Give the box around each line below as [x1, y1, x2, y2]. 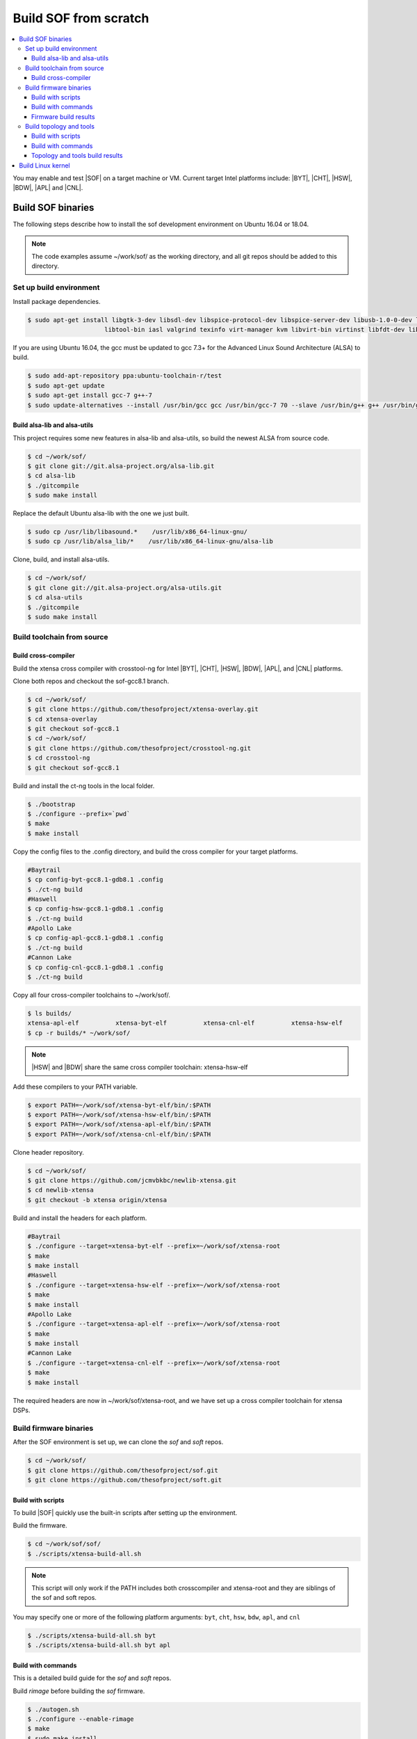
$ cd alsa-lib [27, 472, 76, 480]
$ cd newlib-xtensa [27, 1186, 94, 1194]
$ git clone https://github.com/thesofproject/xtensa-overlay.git [27, 705, 259, 713]
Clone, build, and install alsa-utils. [13, 555, 110, 563]
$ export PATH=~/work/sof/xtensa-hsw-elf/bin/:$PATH [27, 1110, 211, 1119]
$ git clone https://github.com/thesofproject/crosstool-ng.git [27, 744, 252, 752]
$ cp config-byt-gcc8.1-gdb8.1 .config [27, 876, 163, 883]
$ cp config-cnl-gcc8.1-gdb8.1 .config [27, 963, 163, 971]
